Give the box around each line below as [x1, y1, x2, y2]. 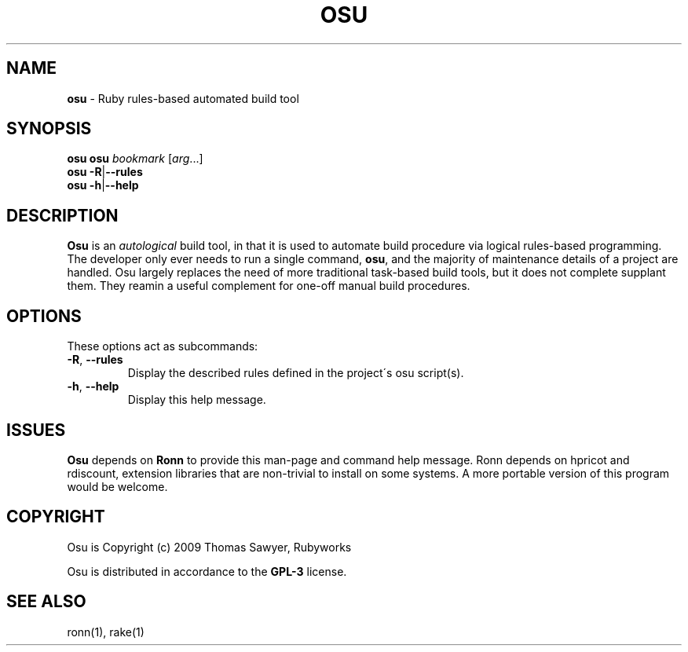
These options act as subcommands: [67, 339, 258, 353]
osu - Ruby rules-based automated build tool [67, 91, 299, 105]
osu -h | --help [67, 178, 139, 192]
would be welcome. [67, 479, 168, 493]
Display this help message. [127, 393, 266, 407]
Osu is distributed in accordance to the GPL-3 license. [67, 564, 347, 578]
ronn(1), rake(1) [67, 625, 145, 639]
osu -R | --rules [67, 165, 143, 179]
